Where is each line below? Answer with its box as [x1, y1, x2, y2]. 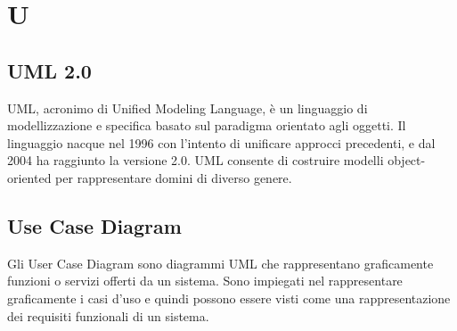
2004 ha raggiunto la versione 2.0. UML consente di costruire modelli [7, 151, 384, 170]
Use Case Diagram [7, 211, 182, 239]
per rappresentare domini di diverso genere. [55, 168, 292, 186]
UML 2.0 [7, 56, 92, 84]
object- [388, 151, 426, 170]
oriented [7, 168, 52, 186]
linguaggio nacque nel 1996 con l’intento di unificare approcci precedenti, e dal [7, 133, 436, 152]
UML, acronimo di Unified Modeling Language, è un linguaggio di [7, 98, 368, 117]
